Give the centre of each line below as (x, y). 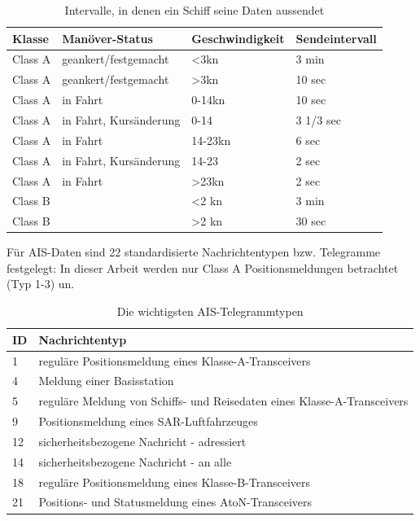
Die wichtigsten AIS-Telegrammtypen (210, 311)
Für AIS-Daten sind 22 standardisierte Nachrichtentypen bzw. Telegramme (194, 252)
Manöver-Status (107, 38)
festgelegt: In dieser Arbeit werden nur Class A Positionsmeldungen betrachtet (203, 267)
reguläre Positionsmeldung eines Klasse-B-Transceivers (175, 482)
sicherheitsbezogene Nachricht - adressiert (142, 441)
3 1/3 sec (318, 119)
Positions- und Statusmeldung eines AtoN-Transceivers (175, 502)
